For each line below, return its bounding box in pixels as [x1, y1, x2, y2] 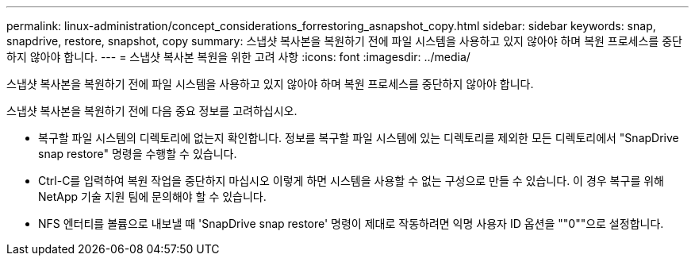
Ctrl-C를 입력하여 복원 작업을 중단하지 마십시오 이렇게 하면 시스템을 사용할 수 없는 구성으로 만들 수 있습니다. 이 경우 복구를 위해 [38, 174, 664, 187]
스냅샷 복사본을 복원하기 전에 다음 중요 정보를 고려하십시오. [6, 104, 298, 118]
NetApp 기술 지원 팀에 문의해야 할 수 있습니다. [38, 190, 267, 203]
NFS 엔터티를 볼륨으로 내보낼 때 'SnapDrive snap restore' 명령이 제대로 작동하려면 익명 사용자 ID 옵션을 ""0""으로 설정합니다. [38, 217, 664, 230]
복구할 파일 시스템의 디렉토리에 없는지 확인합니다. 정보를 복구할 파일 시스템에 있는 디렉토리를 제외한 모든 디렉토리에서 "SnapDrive [38, 131, 679, 144]
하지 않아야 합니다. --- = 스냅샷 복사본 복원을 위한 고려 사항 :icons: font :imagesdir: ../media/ [6, 50, 470, 64]
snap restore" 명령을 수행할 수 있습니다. [38, 147, 237, 160]
